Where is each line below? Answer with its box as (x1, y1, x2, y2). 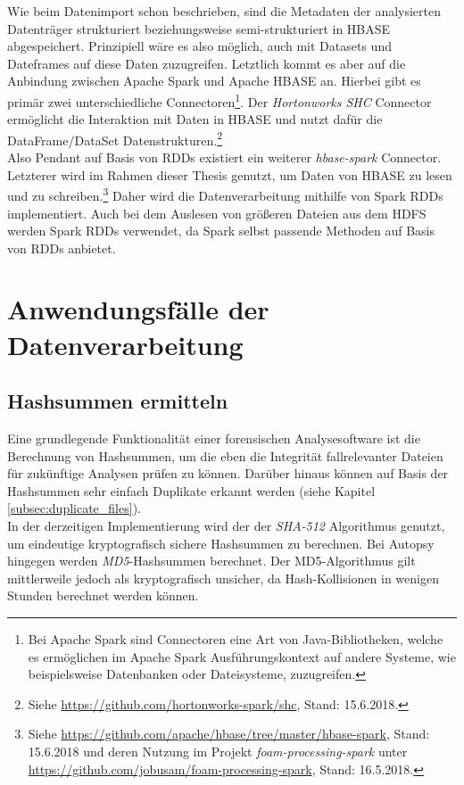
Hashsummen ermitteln (7, 387, 228, 415)
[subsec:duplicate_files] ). (7, 499, 141, 517)
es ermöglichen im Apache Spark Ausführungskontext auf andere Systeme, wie (28, 647, 456, 665)
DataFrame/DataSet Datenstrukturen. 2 (7, 128, 222, 149)
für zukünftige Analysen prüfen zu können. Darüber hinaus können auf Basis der (7, 464, 449, 483)
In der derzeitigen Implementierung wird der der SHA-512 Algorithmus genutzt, (7, 516, 445, 535)
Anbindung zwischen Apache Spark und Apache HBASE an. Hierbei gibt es (7, 71, 421, 90)
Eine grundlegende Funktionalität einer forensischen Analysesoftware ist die (7, 429, 420, 448)
